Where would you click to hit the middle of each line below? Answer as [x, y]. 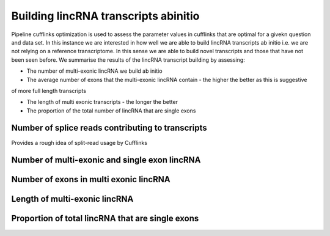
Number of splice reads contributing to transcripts [109, 128]
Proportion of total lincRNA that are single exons [105, 219]
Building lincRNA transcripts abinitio [105, 16]
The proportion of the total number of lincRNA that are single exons [111, 111]
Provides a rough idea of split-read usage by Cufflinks [79, 142]
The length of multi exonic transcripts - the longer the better [102, 102]
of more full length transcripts [49, 90]
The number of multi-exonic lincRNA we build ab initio [94, 71]
